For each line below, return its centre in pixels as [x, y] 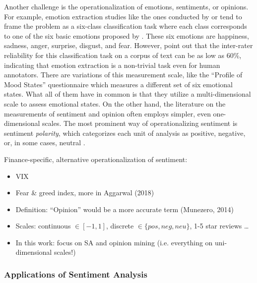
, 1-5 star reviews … [219, 226]
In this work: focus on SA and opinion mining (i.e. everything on [114, 242]
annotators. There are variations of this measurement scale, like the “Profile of [123, 75]
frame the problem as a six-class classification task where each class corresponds [126, 26]
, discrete [120, 226]
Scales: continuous [43, 226]
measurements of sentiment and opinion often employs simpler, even [107, 113]
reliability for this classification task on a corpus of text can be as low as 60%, [123, 55]
